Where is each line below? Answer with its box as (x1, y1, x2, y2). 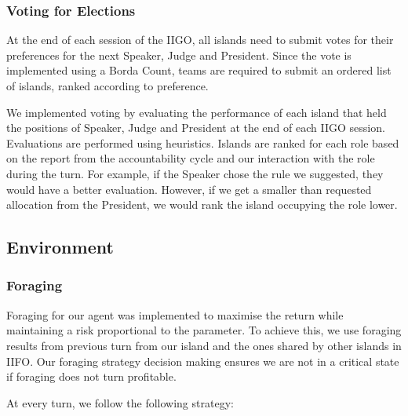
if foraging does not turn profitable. (6, 368, 177, 385)
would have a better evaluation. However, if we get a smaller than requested (6, 181, 372, 197)
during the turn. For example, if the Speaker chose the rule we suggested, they (6, 165, 384, 181)
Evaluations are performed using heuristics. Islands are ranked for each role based (6, 134, 399, 151)
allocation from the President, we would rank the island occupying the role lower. (6, 196, 398, 213)
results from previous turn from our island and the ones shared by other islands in (6, 337, 402, 353)
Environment (6, 235, 114, 259)
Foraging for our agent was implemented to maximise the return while (6, 306, 344, 323)
